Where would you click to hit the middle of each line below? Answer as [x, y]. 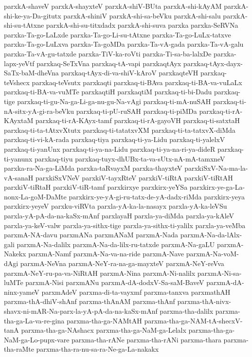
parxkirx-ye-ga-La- [217, 187]
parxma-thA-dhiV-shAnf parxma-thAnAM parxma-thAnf [90, 301]
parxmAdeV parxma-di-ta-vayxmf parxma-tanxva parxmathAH [136, 292]
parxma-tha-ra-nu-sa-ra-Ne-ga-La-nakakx [98, 349]
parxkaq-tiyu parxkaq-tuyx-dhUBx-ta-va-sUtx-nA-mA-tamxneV [130, 158]
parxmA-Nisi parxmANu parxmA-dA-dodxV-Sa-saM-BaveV [115, 282]
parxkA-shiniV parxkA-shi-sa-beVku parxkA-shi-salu [142, 15]
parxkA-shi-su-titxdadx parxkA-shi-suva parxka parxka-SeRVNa [142, 25]
